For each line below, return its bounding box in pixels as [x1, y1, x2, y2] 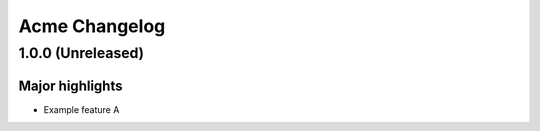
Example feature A [43, 103, 120, 115]
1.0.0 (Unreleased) [18, 44, 145, 62]
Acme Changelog [18, 15, 166, 37]
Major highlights [18, 77, 123, 94]
